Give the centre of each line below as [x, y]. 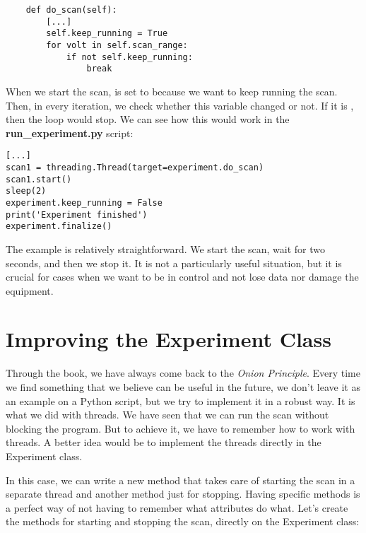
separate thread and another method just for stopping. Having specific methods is [183, 494]
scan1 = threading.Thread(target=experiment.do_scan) [135, 167]
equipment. [30, 290]
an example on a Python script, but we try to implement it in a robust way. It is [181, 400]
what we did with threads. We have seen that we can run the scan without [167, 415]
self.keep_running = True [107, 34]
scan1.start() [39, 179]
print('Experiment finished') [77, 215]
